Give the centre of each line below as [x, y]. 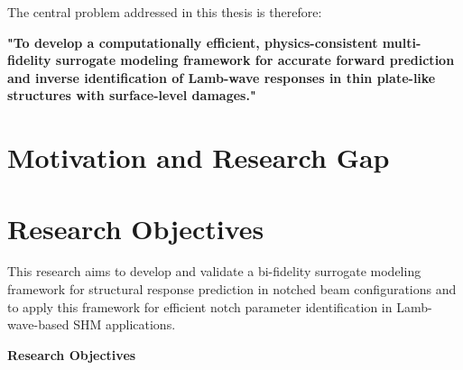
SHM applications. [125, 324]
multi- [402, 42]
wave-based [38, 324]
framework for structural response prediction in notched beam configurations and [232, 289]
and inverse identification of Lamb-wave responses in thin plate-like [222, 77]
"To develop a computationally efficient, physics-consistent [193, 42]
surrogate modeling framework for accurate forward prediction [255, 60]
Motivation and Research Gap [199, 157]
